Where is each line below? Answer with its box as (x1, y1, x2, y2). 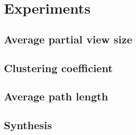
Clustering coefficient (4, 60, 113, 75)
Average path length (4, 89, 108, 104)
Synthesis (4, 117, 52, 133)
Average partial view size (4, 31, 133, 46)
